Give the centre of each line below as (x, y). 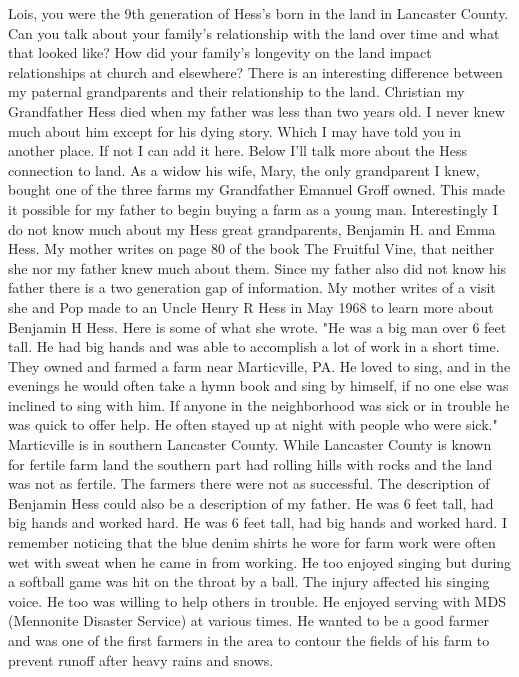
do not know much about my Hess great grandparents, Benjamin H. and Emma (252, 228)
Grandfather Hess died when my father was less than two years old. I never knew (256, 110)
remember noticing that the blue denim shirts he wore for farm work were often (252, 542)
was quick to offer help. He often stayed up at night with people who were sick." (253, 424)
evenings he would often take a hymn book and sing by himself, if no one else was (258, 385)
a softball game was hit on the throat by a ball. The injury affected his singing (249, 581)
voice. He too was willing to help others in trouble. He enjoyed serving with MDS (257, 600)
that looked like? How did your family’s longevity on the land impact (220, 52)
